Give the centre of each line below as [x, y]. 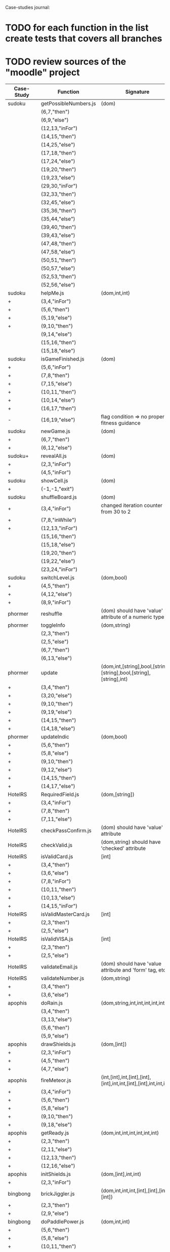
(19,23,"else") [58, 178]
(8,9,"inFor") [56, 602]
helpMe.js [52, 293]
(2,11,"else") [56, 1150]
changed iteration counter [132, 506]
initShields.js [56, 1174]
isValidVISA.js [57, 939]
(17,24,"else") [58, 161]
